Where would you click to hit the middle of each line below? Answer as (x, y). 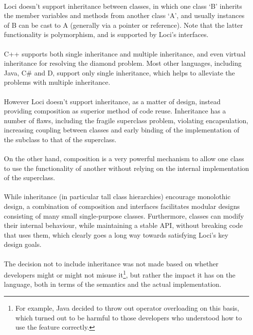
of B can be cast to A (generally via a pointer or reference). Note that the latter (124, 25)
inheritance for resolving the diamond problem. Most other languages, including (123, 63)
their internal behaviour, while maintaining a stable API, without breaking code (123, 225)
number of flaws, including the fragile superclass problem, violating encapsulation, (126, 120)
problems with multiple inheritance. (57, 82)
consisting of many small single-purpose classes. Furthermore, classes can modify (124, 215)
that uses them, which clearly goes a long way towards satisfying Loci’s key (116, 234)
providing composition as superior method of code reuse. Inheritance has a (115, 111)
